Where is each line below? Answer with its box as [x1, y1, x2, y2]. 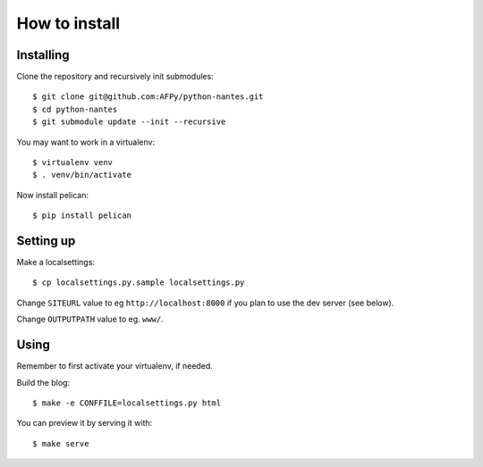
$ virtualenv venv [32, 157, 114, 168]
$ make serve [32, 438, 89, 448]
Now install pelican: [16, 189, 89, 200]
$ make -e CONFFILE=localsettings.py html [32, 397, 222, 408]
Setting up [16, 233, 76, 248]
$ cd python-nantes [32, 104, 118, 114]
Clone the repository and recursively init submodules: [16, 71, 214, 82]
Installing [16, 47, 71, 63]
